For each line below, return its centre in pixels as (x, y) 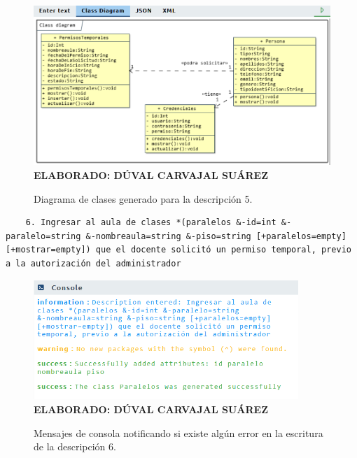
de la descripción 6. (75, 446)
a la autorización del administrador (93, 263)
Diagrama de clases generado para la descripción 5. (143, 198)
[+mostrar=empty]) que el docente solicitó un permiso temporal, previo (178, 250)
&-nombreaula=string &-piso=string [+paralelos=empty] (216, 236)
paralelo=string (43, 236)
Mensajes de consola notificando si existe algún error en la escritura (178, 432)
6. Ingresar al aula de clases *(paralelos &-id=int (151, 223)
